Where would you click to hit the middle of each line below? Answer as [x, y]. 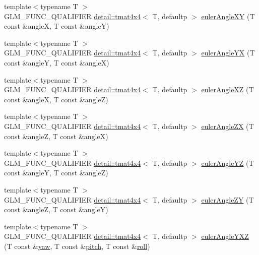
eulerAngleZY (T [228, 199]
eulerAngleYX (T [228, 53]
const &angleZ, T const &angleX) [56, 136]
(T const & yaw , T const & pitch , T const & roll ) [77, 246]
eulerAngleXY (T [228, 16]
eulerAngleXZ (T [228, 89]
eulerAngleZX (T [228, 126]
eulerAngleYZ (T [228, 163]
